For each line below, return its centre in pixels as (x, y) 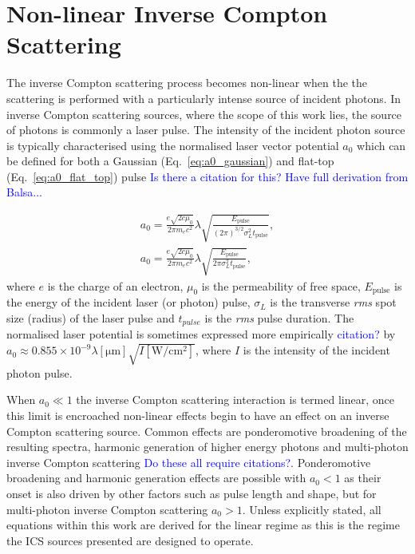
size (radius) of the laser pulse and (91, 318)
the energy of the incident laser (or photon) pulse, (128, 302)
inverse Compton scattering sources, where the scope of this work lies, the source (204, 114)
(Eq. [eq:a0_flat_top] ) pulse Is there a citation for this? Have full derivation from (207, 176)
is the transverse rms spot (333, 302)
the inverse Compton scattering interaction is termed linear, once (235, 400)
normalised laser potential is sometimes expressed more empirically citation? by (201, 334)
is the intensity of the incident (316, 350)
